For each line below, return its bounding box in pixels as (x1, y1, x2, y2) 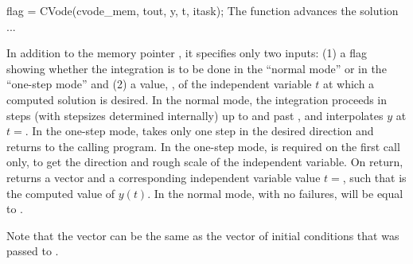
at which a (322, 76, 375, 92)
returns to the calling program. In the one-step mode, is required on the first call (6, 138, 400, 154)
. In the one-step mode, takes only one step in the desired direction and (25, 122, 374, 139)
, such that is (342, 169, 407, 185)
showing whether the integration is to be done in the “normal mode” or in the (6, 60, 387, 76)
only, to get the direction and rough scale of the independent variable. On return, (6, 153, 403, 170)
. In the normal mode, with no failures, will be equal (147, 184, 403, 201)
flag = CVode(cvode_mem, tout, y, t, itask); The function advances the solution (6, 2, 399, 18)
